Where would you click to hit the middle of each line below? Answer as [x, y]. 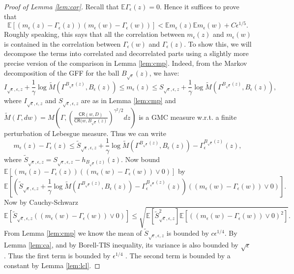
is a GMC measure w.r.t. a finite [188, 117]
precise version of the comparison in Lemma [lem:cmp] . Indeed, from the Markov [126, 63]
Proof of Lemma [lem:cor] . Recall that [61, 6]
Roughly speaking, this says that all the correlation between [94, 34]
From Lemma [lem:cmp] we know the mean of [73, 233]
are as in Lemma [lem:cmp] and [128, 100]
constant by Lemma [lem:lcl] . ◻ [52, 265]
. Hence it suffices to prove [199, 6]
